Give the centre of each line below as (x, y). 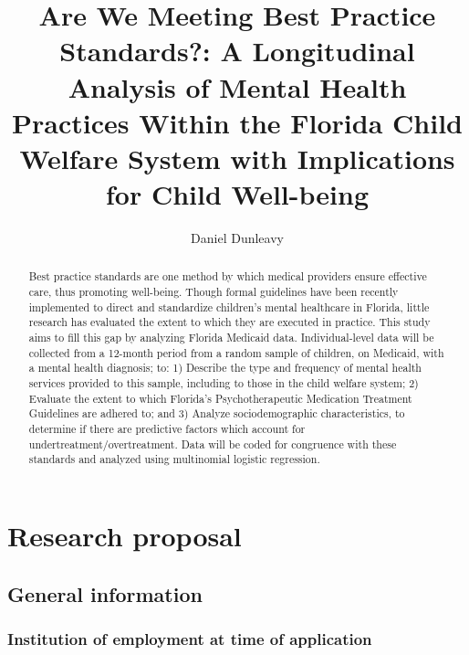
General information (105, 593)
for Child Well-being (237, 194)
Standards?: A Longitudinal (237, 51)
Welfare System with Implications (237, 158)
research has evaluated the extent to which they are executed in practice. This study (229, 322)
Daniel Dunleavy (237, 238)
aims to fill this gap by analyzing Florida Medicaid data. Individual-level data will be (231, 338)
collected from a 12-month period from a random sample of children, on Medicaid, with (236, 352)
